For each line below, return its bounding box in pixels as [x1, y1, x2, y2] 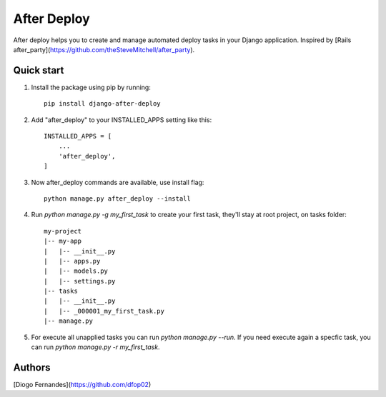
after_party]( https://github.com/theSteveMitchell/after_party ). [13, 45, 195, 54]
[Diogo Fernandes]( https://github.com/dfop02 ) [13, 380, 152, 388]
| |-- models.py [44, 267, 109, 275]
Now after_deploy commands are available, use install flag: [31, 178, 204, 186]
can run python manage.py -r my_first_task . [31, 343, 160, 351]
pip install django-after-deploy [44, 100, 161, 108]
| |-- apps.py [44, 257, 101, 265]
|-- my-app [44, 237, 82, 246]
